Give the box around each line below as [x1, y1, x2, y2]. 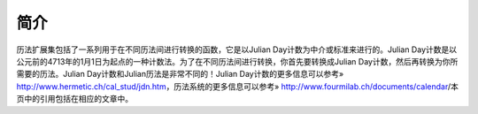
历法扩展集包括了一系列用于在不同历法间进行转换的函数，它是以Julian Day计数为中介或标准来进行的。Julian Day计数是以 [16, 44, 458, 55]
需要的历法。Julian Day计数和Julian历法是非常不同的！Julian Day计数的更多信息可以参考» [16, 69, 344, 80]
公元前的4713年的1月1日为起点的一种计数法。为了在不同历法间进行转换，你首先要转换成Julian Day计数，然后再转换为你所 [16, 56, 459, 66]
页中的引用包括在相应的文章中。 [16, 94, 133, 104]
